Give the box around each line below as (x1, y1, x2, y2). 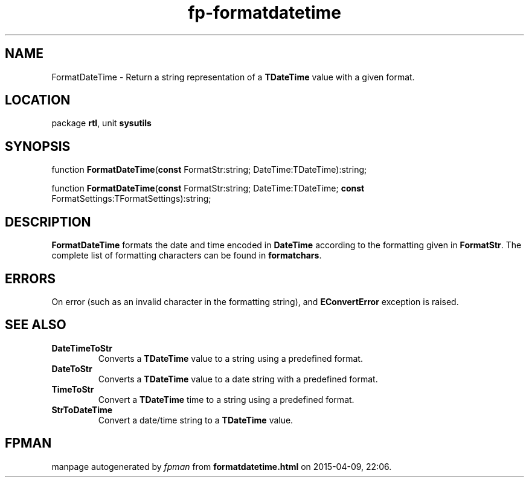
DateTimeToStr (51, 342, 112, 353)
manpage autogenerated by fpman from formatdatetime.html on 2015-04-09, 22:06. (51, 461, 392, 472)
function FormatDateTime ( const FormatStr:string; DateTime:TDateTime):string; (51, 164, 367, 175)
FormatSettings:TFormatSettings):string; (51, 193, 211, 204)
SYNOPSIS (5, 138, 71, 154)
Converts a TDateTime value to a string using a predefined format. (98, 353, 363, 364)
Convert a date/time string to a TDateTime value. (98, 414, 293, 425)
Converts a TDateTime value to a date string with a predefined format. (98, 373, 378, 384)
